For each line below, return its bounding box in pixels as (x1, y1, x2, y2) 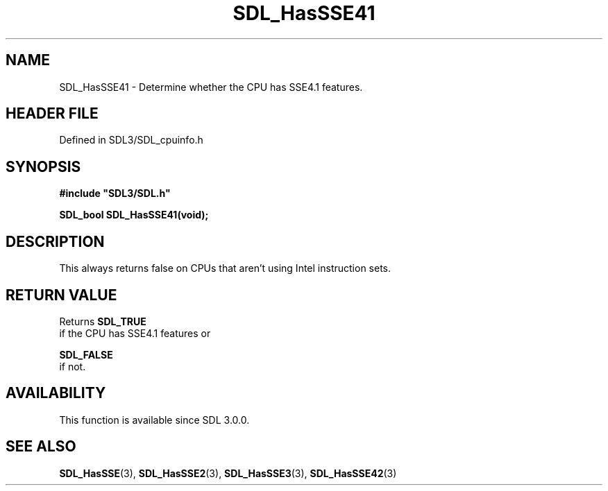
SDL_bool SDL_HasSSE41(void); (59, 209, 209, 221)
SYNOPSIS (6, 157, 81, 175)
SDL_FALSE (59, 348, 113, 361)
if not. (59, 360, 86, 372)
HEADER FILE (6, 105, 99, 123)
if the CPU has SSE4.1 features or (59, 327, 211, 339)
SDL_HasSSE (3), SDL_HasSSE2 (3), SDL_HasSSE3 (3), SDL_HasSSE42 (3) (59, 467, 397, 479)
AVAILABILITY (6, 384, 106, 402)
